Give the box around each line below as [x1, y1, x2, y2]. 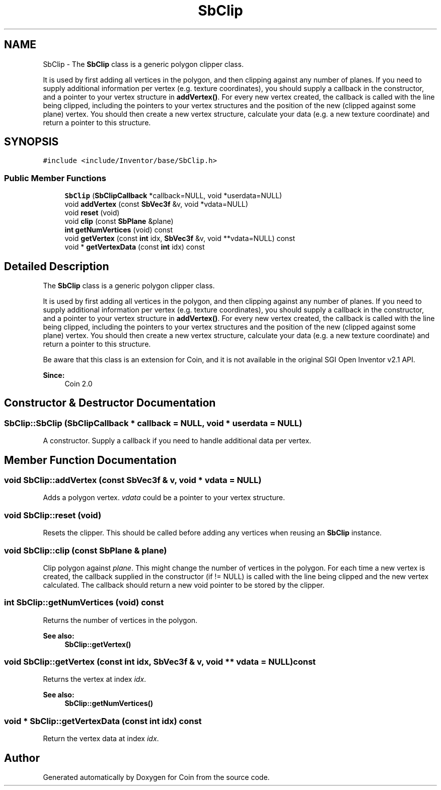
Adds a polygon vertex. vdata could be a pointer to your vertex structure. [43, 493, 285, 502]
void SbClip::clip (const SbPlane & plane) [4, 545, 167, 556]
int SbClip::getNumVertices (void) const [4, 597, 164, 608]
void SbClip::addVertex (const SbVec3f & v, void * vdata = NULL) [4, 475, 262, 486]
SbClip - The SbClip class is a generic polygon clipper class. [43, 59, 244, 68]
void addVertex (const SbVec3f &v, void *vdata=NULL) [64, 200, 248, 209]
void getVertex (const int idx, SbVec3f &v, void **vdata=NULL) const [64, 234, 296, 243]
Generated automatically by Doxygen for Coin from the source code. [43, 773, 270, 782]
